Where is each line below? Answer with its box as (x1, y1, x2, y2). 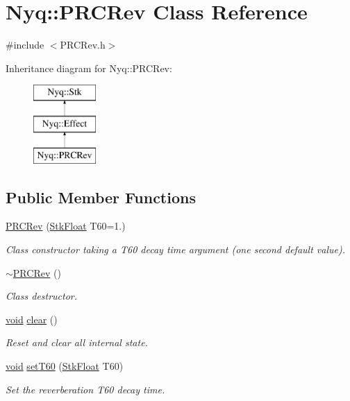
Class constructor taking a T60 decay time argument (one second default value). (6, 242, 345, 257)
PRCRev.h (60, 37, 106, 52)
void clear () (6, 312, 58, 326)
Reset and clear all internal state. (6, 335, 148, 350)
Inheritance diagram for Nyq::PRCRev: (6, 60, 172, 75)
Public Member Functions (6, 186, 196, 207)
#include (6, 37, 44, 52)
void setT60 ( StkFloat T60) (6, 359, 124, 373)
